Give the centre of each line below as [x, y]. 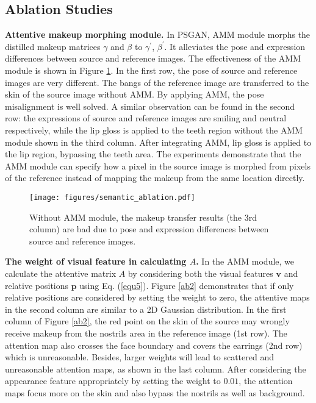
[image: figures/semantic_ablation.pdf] [113, 197]
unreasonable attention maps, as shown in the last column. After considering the [156, 369]
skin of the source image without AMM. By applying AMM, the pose [135, 94]
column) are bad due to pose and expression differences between [149, 229]
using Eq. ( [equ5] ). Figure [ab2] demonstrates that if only [187, 285]
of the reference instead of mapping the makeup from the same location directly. [155, 178]
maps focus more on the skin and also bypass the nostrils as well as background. [155, 392]
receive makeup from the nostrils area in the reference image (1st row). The [146, 333]
